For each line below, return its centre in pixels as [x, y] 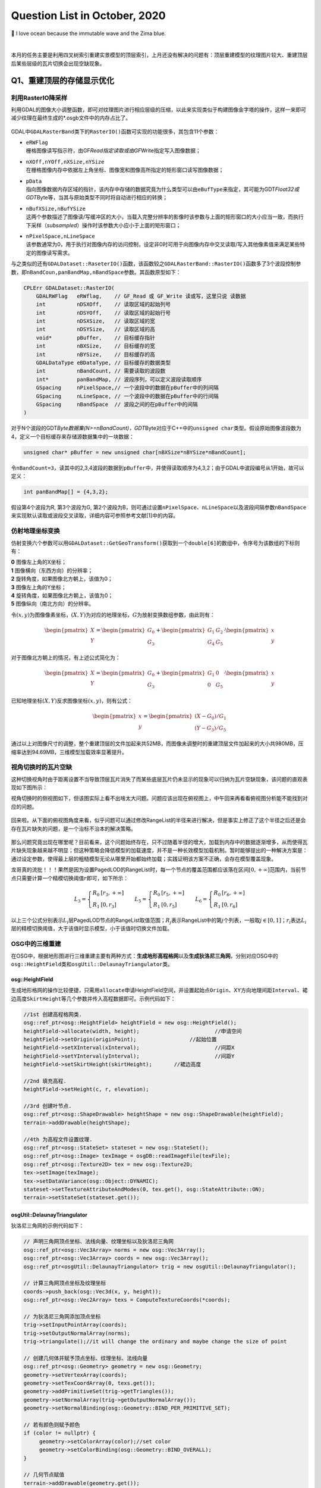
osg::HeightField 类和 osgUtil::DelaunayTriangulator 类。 [92, 964]
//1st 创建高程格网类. [53, 1014]
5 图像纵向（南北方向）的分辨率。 [53, 604]
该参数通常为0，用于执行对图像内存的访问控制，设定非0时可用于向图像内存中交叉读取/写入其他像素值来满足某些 [163, 245]
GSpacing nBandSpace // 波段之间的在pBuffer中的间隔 [117, 404]
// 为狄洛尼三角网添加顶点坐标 [62, 1316]
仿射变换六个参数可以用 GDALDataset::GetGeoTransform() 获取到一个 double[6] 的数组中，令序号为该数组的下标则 [155, 543]
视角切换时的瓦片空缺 [42, 767]
